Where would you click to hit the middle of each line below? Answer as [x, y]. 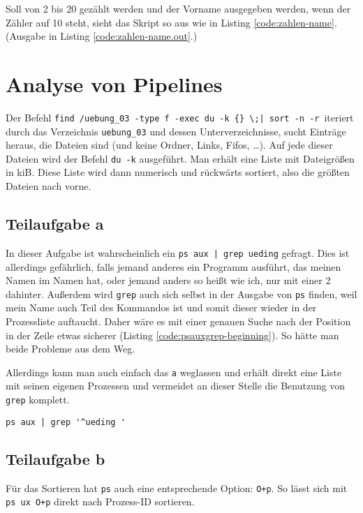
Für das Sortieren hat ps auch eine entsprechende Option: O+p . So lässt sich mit [177, 488]
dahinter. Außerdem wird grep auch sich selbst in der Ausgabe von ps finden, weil [181, 293]
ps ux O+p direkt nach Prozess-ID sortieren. [100, 501]
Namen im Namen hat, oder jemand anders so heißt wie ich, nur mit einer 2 [168, 280]
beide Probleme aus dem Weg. [71, 349]
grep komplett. [38, 399]
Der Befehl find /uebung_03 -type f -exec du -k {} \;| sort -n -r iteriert [180, 117]
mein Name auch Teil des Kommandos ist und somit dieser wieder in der [161, 307]
